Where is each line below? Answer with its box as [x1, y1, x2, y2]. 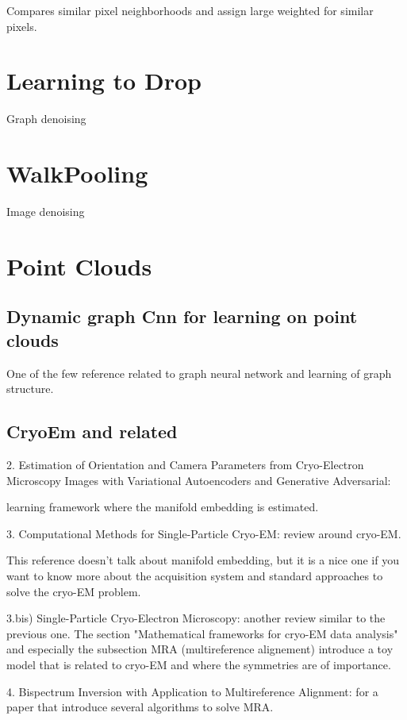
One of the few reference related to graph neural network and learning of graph [6, 364, 392, 381]
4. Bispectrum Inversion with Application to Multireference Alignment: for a [6, 683, 378, 699]
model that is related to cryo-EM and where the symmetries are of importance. [6, 656, 391, 672]
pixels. [6, 17, 37, 34]
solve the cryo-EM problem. [6, 583, 141, 599]
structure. [6, 380, 54, 397]
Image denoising [6, 203, 85, 220]
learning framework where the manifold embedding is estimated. [6, 499, 319, 515]
